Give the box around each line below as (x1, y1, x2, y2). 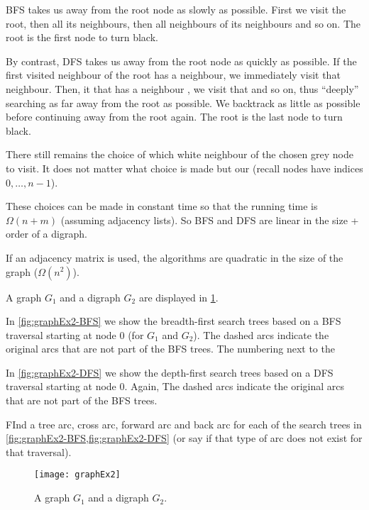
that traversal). (6, 444, 72, 459)
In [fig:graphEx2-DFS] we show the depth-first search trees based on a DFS (6, 365, 334, 379)
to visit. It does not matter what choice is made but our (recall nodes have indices (6, 160, 363, 175)
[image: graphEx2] (34, 470, 121, 480)
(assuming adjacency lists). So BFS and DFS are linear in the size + (60, 212, 359, 227)
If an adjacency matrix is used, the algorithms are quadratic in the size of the (6, 250, 343, 265)
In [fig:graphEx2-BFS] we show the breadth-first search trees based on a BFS (6, 314, 341, 328)
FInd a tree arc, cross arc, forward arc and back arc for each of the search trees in (6, 416, 362, 431)
